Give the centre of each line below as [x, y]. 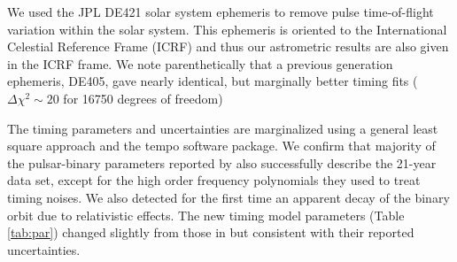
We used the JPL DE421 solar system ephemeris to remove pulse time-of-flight [221, 12]
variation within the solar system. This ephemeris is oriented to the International [227, 29]
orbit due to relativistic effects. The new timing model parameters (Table [206, 215]
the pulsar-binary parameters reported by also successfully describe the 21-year [222, 162]
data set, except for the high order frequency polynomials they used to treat [214, 180]
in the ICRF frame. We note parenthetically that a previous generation [200, 63]
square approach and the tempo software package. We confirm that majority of [221, 146]
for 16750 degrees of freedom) [143, 98]
